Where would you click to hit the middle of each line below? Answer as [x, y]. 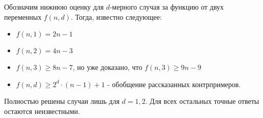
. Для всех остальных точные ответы [202, 101]
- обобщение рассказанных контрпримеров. [174, 84]
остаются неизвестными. [42, 111]
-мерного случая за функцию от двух [167, 7]
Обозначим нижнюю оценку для [54, 7]
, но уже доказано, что [107, 67]
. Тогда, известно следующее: [116, 16]
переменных [23, 16]
